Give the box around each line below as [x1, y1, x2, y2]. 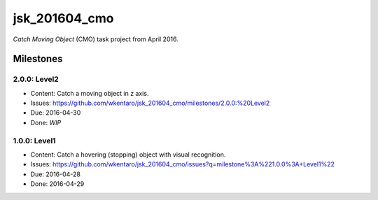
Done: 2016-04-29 [30, 180, 85, 188]
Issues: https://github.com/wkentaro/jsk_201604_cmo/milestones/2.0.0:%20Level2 [30, 99, 270, 108]
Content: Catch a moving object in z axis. [30, 89, 149, 97]
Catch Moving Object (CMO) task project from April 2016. [13, 35, 178, 43]
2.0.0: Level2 [13, 74, 59, 84]
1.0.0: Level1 [13, 136, 56, 145]
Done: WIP [30, 118, 62, 127]
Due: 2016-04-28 [30, 170, 80, 178]
